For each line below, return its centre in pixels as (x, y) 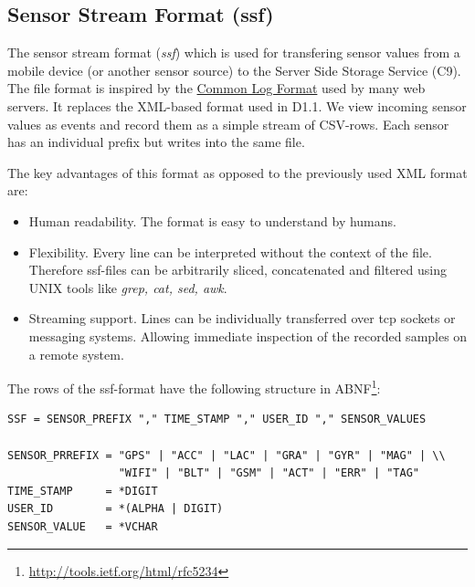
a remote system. (76, 354)
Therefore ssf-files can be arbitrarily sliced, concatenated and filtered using (237, 270)
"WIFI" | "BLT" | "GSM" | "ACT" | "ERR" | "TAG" (269, 473)
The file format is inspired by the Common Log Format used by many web (216, 88)
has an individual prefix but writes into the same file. (156, 142)
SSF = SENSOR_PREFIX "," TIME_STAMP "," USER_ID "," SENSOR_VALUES (217, 419)
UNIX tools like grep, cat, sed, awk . (128, 287)
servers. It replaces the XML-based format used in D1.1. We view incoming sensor (237, 105)
